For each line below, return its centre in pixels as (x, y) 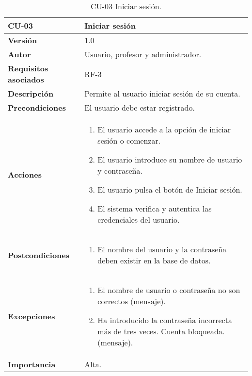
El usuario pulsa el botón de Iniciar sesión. (170, 189)
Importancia (32, 364)
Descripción (31, 93)
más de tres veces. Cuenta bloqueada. (161, 331)
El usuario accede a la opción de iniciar (164, 129)
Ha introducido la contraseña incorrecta (165, 320)
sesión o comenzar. (129, 140)
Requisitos (28, 68)
